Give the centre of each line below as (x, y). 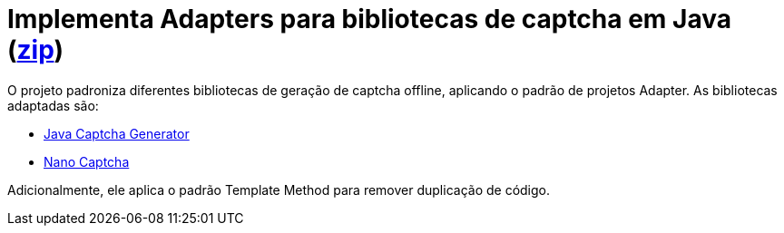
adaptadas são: (53, 105)
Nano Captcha (87, 161)
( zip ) (36, 50)
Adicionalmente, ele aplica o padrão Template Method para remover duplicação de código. (279, 189)
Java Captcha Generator (117, 133)
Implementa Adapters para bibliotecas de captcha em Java (369, 19)
